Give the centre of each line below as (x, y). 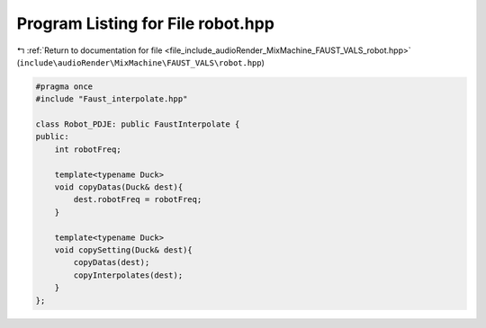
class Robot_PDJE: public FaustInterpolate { (138, 124)
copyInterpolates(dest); (128, 275)
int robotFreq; (88, 149)
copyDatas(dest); (112, 262)
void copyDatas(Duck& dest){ (119, 187)
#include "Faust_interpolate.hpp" (112, 99)
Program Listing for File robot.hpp (145, 23)
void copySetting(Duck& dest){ (123, 250)
